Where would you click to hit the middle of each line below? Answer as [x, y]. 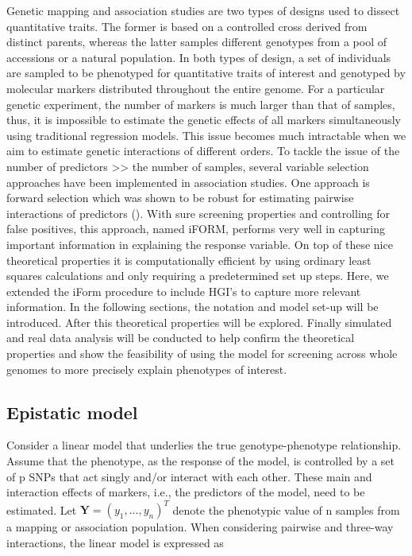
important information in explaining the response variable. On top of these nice [200, 244]
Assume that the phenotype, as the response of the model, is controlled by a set [201, 461]
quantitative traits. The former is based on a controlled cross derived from [187, 26]
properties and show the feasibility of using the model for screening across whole [202, 354]
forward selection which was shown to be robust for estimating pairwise [180, 198]
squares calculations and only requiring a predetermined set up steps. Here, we [198, 276]
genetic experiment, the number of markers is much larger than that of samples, [201, 104]
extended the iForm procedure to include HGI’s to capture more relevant [184, 291]
